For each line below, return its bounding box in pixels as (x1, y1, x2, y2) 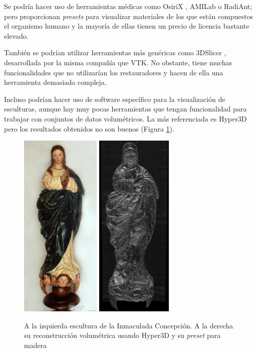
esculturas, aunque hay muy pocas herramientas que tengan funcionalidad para (4, 103, 247, 114)
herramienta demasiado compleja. (4, 77, 107, 87)
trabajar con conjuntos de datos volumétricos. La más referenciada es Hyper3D (4, 113, 247, 124)
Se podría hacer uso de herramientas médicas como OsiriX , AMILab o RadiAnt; (4, 1, 252, 11)
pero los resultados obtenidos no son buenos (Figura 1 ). (4, 123, 174, 134)
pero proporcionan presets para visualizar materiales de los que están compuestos (4, 11, 253, 21)
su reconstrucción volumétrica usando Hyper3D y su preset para (24, 330, 221, 340)
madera (24, 340, 47, 350)
